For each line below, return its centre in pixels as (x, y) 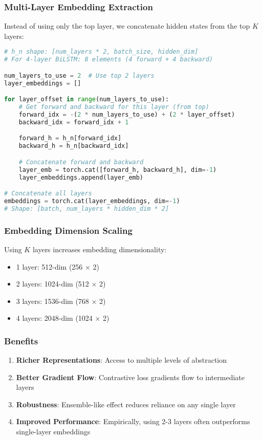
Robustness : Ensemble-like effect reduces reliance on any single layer (126, 404)
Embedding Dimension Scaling (68, 230)
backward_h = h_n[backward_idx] (74, 146)
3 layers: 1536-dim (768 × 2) (61, 301)
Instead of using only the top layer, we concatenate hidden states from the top (127, 26)
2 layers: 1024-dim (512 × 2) (61, 284)
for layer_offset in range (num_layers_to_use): (87, 100)
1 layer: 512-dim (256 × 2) (58, 266)
